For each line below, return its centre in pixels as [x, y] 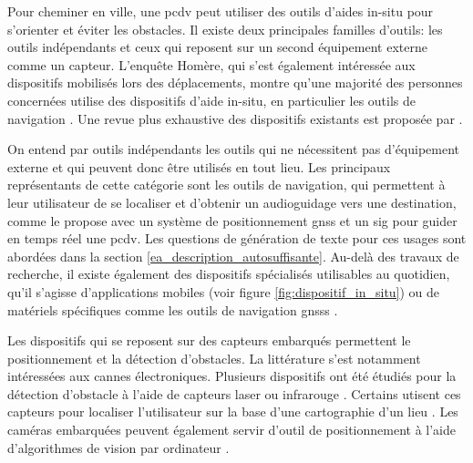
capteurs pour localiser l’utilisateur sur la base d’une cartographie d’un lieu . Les [233, 412]
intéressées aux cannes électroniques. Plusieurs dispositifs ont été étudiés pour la [232, 376]
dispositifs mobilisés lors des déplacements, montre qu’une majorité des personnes [235, 82]
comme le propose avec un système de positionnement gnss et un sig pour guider [232, 220]
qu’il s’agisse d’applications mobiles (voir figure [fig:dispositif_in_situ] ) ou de [224, 291]
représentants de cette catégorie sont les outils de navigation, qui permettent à [226, 185]
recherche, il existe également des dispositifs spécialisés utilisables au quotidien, [229, 274]
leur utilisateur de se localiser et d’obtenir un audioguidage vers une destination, [232, 202]
